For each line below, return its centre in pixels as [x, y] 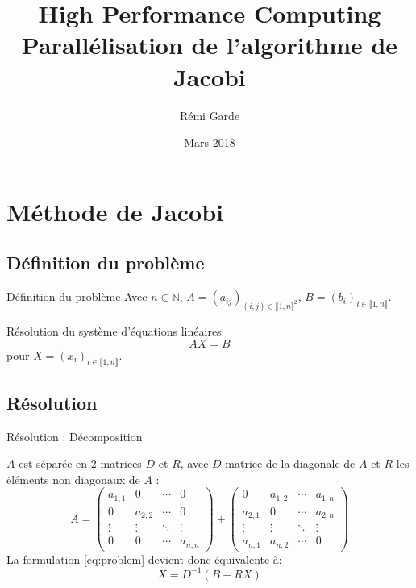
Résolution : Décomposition [75, 436]
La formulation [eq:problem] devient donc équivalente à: [144, 559]
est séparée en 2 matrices [80, 463]
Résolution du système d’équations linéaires [114, 330]
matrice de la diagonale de [290, 463]
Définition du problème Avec [77, 296]
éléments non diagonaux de [73, 479]
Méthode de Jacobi [115, 211]
